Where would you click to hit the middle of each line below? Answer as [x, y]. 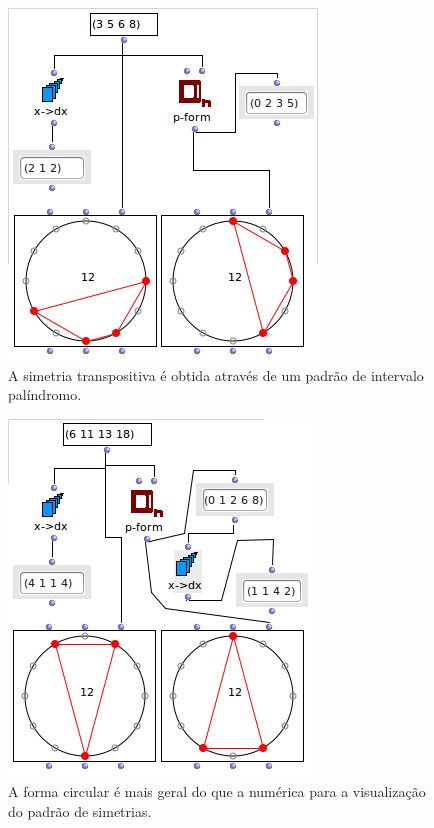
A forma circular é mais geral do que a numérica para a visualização [217, 791]
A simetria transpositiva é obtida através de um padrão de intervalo [216, 374]
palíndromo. [45, 394]
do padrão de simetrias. [80, 810]
